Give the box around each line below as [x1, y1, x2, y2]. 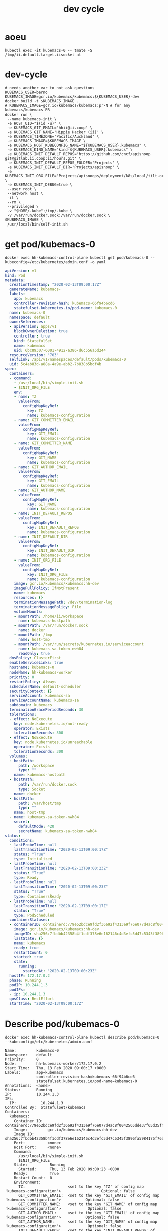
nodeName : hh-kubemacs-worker [9, 670, 72, 675]
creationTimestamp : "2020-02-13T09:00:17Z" [9, 282, 101, 287]
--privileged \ [7, 204, 39, 209]
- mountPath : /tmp [14, 632, 52, 638]
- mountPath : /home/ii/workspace [14, 614, 84, 619]
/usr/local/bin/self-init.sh [7, 221, 68, 227]
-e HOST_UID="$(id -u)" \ [7, 121, 61, 126]
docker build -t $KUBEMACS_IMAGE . [5, 98, 79, 103]
